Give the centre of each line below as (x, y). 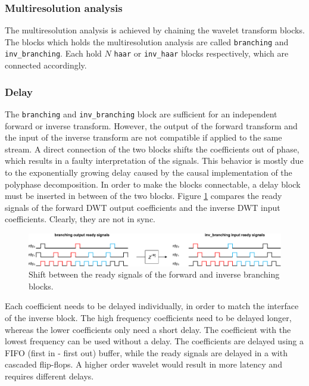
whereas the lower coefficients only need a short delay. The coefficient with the (148, 329)
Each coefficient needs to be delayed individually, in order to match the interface (152, 306)
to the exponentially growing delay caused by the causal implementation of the (149, 172)
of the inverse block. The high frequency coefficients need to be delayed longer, (148, 317)
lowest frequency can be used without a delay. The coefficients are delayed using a (154, 341)
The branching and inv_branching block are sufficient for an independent (141, 113)
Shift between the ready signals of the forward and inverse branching (154, 274)
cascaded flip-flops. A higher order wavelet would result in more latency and (143, 364)
